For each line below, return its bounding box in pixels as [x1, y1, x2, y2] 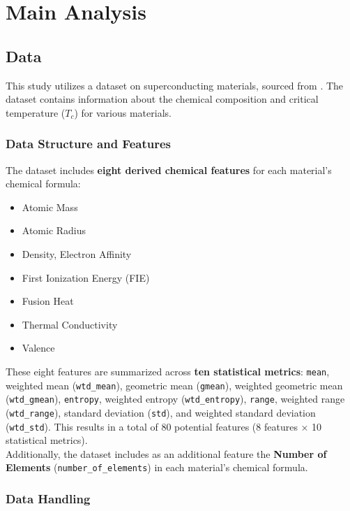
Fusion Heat [22, 294, 74, 308]
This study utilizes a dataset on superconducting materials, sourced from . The [6, 78, 344, 92]
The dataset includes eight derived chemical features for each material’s [6, 162, 332, 177]
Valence [22, 340, 55, 355]
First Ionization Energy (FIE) [22, 270, 150, 285]
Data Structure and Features [6, 135, 171, 152]
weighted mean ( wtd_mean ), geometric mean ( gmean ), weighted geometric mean [6, 377, 343, 392]
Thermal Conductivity [22, 317, 118, 331]
